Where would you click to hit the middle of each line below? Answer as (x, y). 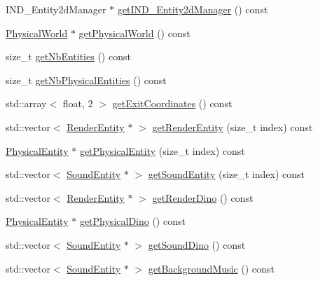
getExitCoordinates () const (172, 103)
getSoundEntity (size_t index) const (226, 174)
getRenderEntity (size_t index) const (233, 126)
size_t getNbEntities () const (68, 56)
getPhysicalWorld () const (134, 33)
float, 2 (78, 103)
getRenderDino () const (203, 197)
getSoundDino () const (197, 244)
